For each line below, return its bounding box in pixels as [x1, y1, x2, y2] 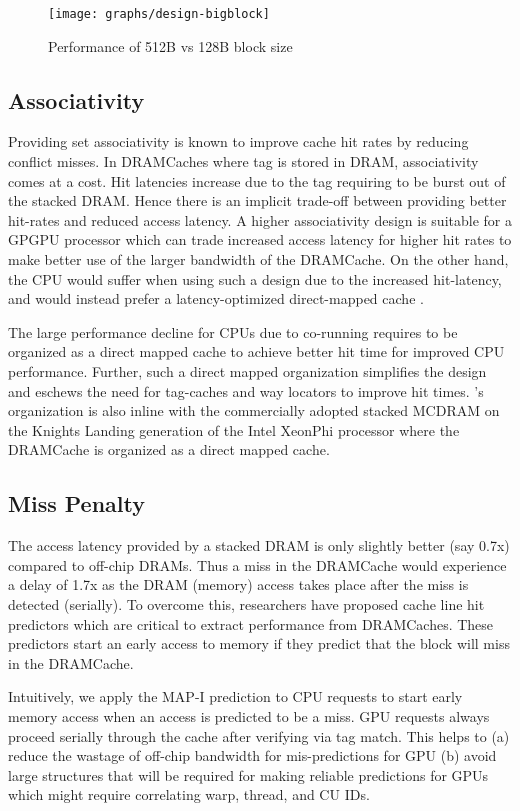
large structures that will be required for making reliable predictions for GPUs [8, 764, 489, 785]
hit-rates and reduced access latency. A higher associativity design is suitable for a [8, 209, 512, 230]
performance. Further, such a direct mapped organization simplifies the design [8, 360, 487, 381]
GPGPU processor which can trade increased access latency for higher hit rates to [8, 229, 512, 250]
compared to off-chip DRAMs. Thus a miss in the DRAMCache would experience [8, 554, 507, 575]
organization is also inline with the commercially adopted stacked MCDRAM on [8, 400, 500, 421]
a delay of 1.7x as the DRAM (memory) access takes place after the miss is [8, 574, 469, 595]
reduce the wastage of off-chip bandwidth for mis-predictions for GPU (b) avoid [8, 745, 497, 766]
